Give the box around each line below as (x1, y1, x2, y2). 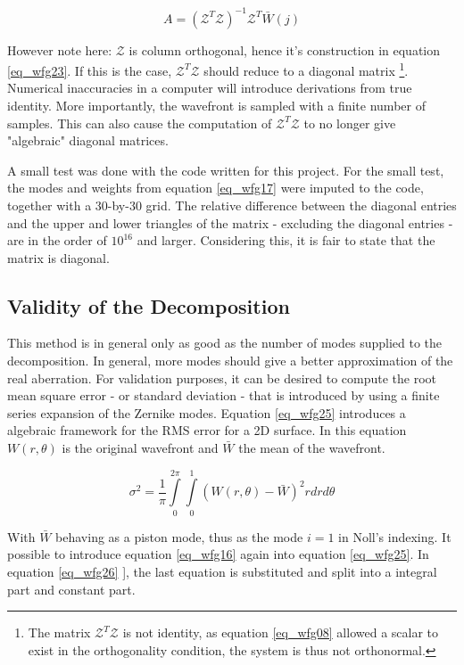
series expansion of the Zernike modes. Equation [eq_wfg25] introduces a (7, 403, 406, 422)
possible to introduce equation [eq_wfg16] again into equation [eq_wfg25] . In (7, 545, 429, 563)
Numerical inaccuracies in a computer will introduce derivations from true (7, 78, 412, 97)
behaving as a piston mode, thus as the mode (55, 527, 303, 546)
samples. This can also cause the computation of (7, 113, 272, 132)
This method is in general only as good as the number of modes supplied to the (7, 333, 443, 352)
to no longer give (303, 113, 396, 132)
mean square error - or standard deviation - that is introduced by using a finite (7, 386, 440, 405)
